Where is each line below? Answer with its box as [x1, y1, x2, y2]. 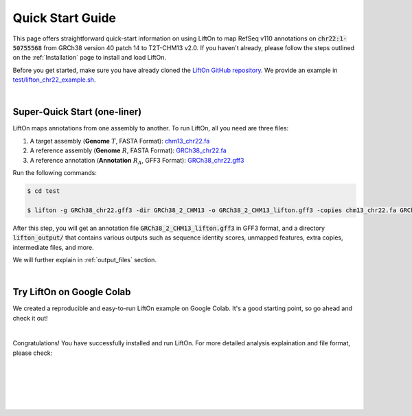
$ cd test [27, 187, 60, 195]
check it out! [12, 314, 48, 322]
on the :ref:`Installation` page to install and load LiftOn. [12, 54, 167, 62]
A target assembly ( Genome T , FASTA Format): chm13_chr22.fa [30, 137, 210, 145]
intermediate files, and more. [12, 243, 94, 251]
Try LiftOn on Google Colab [12, 286, 131, 298]
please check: [12, 349, 53, 357]
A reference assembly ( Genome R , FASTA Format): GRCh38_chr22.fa [30, 146, 227, 154]
